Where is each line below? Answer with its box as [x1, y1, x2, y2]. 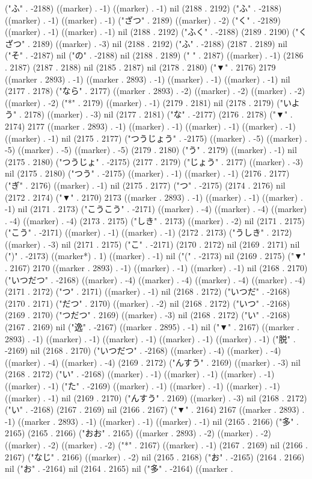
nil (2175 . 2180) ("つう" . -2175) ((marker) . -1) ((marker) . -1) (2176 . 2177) [5, 167, 290, 180]
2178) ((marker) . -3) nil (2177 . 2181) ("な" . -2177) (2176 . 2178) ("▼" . [24, 108, 293, 121]
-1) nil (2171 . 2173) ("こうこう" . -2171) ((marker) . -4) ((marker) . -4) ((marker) [5, 202, 307, 215]
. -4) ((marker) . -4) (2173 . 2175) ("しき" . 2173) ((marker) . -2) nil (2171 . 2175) [5, 214, 305, 227]
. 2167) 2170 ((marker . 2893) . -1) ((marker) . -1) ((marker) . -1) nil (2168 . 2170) [5, 261, 308, 274]
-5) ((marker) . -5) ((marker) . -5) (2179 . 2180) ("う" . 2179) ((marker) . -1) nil [5, 143, 297, 156]
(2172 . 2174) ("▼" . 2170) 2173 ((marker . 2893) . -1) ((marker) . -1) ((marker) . [5, 190, 303, 203]
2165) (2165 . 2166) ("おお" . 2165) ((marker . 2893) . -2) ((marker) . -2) [5, 427, 272, 439]
